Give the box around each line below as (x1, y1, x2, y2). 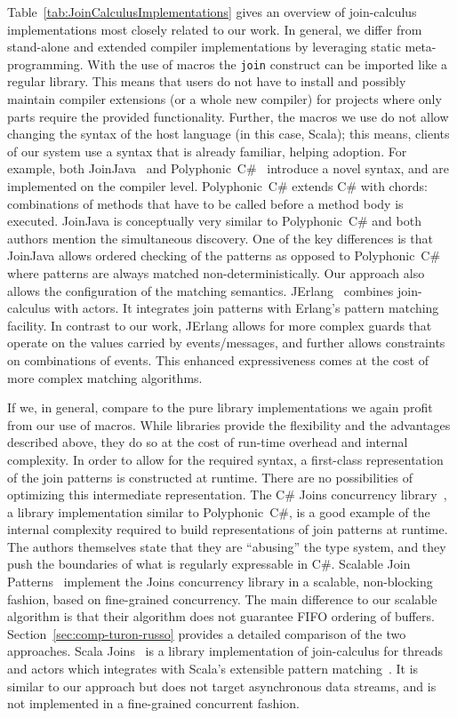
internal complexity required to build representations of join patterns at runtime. (7, 520, 448, 538)
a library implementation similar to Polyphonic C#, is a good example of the (7, 502, 430, 521)
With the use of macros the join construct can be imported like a (87, 54, 447, 73)
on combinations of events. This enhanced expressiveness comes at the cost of (7, 350, 429, 369)
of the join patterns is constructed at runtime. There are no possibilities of (7, 467, 413, 486)
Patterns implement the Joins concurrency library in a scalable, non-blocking (7, 572, 433, 591)
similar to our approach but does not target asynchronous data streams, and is (7, 676, 437, 695)
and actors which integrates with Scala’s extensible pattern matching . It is (7, 659, 419, 678)
